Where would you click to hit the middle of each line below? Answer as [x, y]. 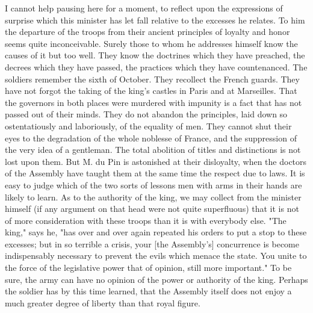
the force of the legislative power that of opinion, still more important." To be [148, 268]
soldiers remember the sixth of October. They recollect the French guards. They [152, 79]
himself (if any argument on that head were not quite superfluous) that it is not [152, 209]
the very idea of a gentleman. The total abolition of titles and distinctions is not [153, 150]
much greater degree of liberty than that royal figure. [103, 302]
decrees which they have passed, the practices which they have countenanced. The [156, 67]
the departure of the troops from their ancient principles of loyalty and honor [147, 32]
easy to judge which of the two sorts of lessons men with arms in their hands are [153, 184]
